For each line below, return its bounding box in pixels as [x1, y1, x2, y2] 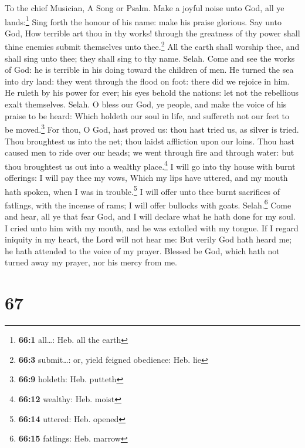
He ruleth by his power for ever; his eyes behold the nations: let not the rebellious [5, 86, 299, 99]
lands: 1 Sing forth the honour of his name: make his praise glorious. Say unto [5, 14, 282, 28]
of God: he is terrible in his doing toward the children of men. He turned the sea [5, 63, 294, 76]
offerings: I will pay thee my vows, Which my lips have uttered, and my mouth [5, 171, 288, 183]
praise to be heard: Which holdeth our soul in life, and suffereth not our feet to [5, 109, 290, 122]
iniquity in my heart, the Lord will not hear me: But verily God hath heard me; [5, 233, 292, 245]
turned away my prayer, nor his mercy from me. [5, 256, 177, 268]
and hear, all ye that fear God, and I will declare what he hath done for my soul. [5, 210, 296, 223]
